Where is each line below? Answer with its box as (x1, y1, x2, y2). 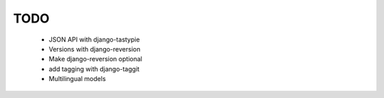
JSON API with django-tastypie (48, 35, 140, 44)
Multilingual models (48, 75, 106, 83)
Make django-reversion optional (48, 55, 142, 63)
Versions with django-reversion (48, 44, 141, 53)
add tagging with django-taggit (48, 64, 140, 73)
